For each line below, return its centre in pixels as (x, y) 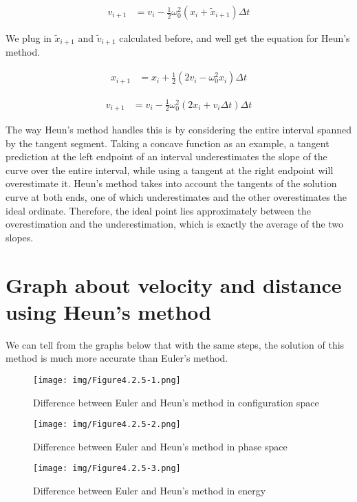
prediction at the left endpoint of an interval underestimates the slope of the (166, 156)
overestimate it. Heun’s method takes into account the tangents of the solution (171, 183)
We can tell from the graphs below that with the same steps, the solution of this (175, 344)
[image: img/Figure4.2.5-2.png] (107, 425)
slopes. (20, 237)
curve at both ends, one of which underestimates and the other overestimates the (176, 197)
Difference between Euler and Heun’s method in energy (150, 491)
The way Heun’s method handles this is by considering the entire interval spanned (179, 130)
